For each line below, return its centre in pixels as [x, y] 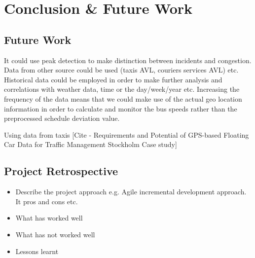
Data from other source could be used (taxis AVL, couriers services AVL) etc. [121, 70]
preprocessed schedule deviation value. [62, 118]
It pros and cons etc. [47, 201]
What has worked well [49, 218]
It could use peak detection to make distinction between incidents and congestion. [128, 60]
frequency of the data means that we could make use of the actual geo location [123, 98]
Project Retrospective [61, 171]
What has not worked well [55, 234]
